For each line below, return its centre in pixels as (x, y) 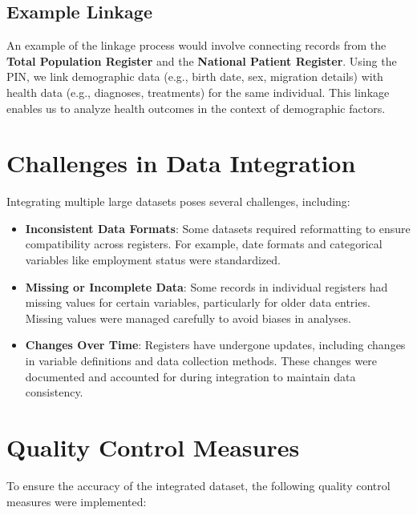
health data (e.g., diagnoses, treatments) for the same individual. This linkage (198, 92)
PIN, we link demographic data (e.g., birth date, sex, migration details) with (195, 76)
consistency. (54, 392)
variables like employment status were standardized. (153, 260)
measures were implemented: (77, 501)
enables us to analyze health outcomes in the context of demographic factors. (196, 108)
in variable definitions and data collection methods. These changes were (201, 361)
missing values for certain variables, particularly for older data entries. (198, 302)
